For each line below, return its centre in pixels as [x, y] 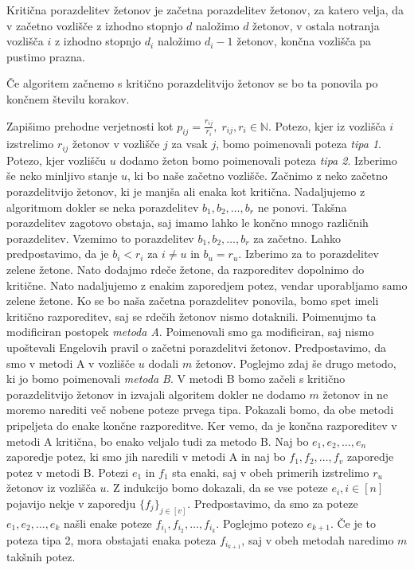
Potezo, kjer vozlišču [57, 160]
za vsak [189, 144]
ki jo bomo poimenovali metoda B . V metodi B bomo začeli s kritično [176, 379]
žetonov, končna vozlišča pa [304, 41]
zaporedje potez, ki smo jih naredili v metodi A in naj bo [146, 457]
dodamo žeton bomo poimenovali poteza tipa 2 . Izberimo [258, 160]
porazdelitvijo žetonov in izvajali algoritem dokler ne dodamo [156, 394]
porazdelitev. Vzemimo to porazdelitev [100, 238]
